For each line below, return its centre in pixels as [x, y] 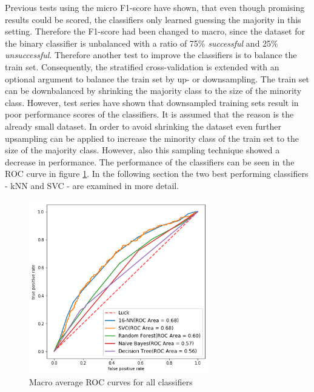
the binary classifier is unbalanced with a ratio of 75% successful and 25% [142, 43]
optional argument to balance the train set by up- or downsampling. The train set [157, 78]
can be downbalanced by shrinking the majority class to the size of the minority [153, 91]
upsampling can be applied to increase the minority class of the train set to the [152, 138]
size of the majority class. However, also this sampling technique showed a [142, 150]
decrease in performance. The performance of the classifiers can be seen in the [150, 161]
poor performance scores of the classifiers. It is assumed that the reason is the [149, 114]
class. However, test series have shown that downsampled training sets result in [152, 102]
